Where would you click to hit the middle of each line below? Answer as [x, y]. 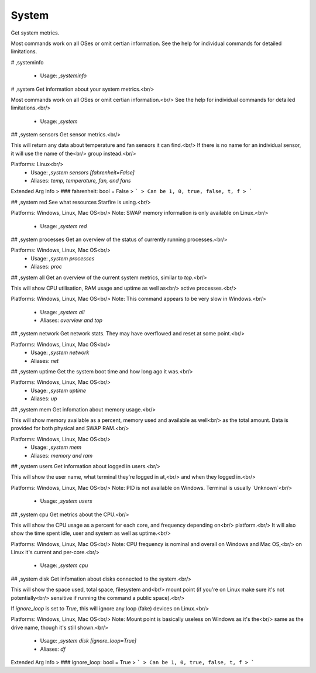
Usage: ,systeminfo [63, 75]
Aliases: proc [47, 267]
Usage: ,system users [66, 501]
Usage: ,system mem [56, 447]
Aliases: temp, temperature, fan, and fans [81, 181]
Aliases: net [45, 360]
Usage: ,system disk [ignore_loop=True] [88, 641]
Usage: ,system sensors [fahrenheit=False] [83, 172]
